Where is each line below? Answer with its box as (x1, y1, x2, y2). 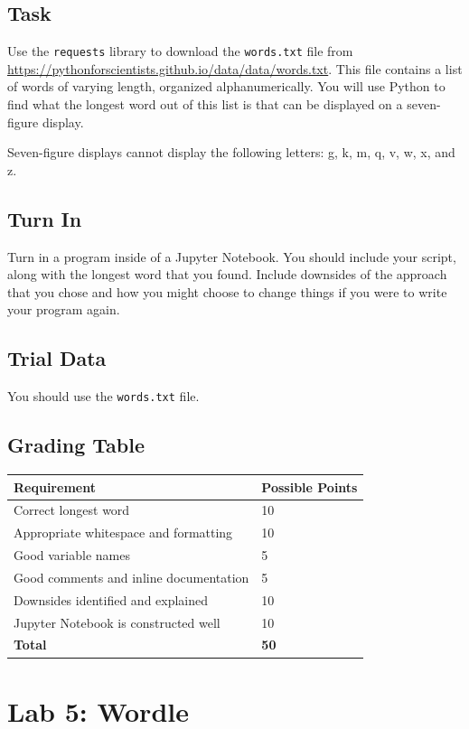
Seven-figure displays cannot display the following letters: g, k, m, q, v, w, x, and (7, 143, 455, 162)
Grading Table (7, 431, 145, 459)
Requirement (14, 477, 96, 496)
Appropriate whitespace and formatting (14, 523, 233, 542)
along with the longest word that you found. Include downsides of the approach (7, 265, 447, 284)
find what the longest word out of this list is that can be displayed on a (7, 95, 403, 114)
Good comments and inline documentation (14, 567, 249, 586)
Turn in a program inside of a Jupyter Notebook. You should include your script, (7, 247, 456, 266)
